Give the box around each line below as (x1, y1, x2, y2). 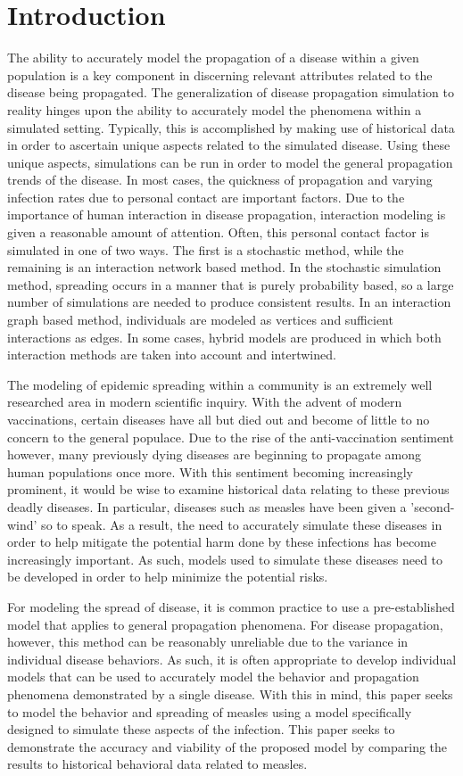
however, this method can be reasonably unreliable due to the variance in (7, 632, 409, 651)
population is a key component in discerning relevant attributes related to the (7, 65, 433, 84)
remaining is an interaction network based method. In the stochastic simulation (7, 258, 442, 277)
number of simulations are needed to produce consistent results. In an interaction (7, 293, 451, 311)
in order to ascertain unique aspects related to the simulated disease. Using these (7, 136, 451, 154)
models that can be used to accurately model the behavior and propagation (7, 667, 419, 686)
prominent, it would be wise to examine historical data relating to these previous (7, 480, 450, 499)
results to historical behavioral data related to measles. (7, 755, 308, 773)
